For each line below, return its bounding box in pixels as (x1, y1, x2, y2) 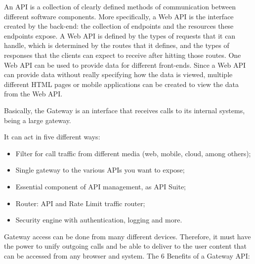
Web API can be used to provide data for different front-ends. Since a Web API (4, 59, 246, 70)
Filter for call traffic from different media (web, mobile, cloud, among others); (15, 148, 251, 158)
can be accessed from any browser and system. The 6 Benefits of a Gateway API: (4, 250, 250, 261)
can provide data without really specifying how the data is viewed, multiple (4, 69, 233, 80)
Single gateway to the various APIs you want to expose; (15, 165, 185, 175)
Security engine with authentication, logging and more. (15, 215, 182, 225)
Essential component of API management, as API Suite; (15, 181, 186, 191)
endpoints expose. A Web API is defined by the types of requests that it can (4, 30, 236, 41)
